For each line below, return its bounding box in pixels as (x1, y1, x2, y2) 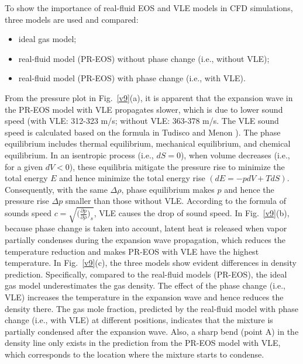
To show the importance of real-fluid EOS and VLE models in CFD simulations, (5, 2, 293, 13)
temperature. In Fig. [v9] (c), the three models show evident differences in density (5, 256, 297, 269)
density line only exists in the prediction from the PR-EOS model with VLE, (5, 337, 281, 349)
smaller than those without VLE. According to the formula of (65, 195, 286, 207)
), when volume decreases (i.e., (180, 148, 290, 161)
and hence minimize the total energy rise (59, 172, 205, 184)
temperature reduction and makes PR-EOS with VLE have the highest (5, 245, 259, 257)
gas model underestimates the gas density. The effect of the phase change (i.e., (5, 279, 285, 292)
